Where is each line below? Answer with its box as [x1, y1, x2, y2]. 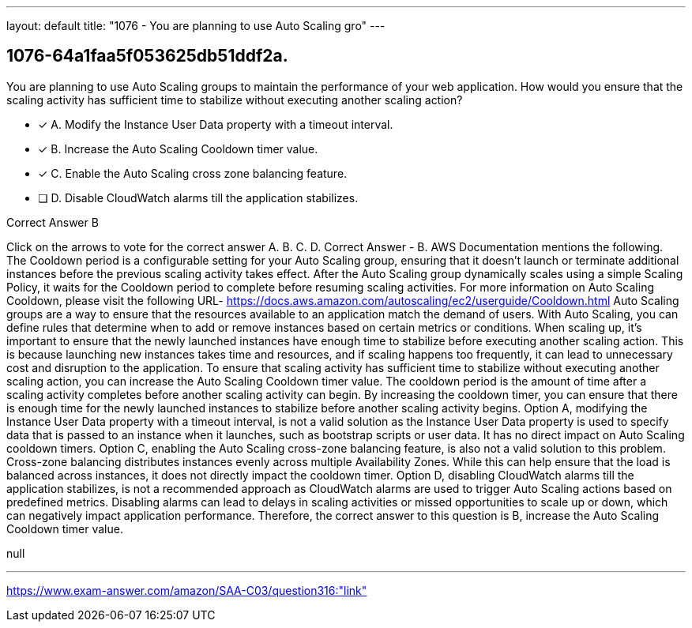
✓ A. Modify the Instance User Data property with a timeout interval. [38, 117, 393, 131]
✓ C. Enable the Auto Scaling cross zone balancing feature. [38, 166, 348, 180]
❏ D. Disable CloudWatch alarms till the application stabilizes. [38, 190, 359, 205]
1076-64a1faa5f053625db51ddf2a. [6, 46, 288, 66]
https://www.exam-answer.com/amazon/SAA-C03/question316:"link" [6, 583, 367, 597]
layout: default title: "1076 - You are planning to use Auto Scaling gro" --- [6, 19, 385, 32]
